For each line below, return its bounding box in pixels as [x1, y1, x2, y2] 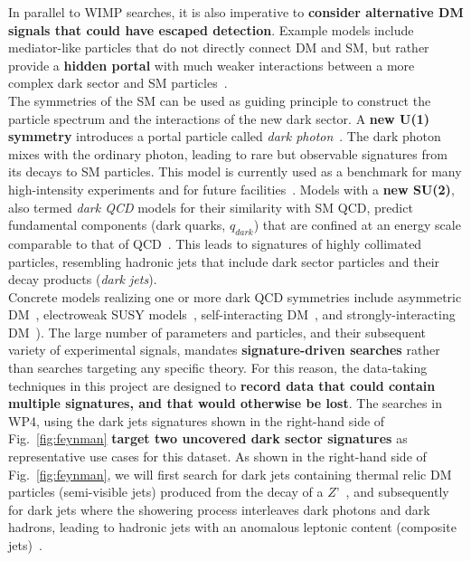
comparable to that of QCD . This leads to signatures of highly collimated [8, 233, 422, 252]
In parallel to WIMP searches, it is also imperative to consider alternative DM [8, 3, 464, 21]
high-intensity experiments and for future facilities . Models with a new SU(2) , [8, 179, 455, 198]
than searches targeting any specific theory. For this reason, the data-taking [8, 358, 428, 377]
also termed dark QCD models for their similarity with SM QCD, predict [8, 197, 413, 216]
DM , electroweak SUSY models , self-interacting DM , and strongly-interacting [8, 305, 456, 324]
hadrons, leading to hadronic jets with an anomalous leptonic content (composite [8, 518, 457, 537]
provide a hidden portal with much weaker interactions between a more [8, 55, 415, 74]
